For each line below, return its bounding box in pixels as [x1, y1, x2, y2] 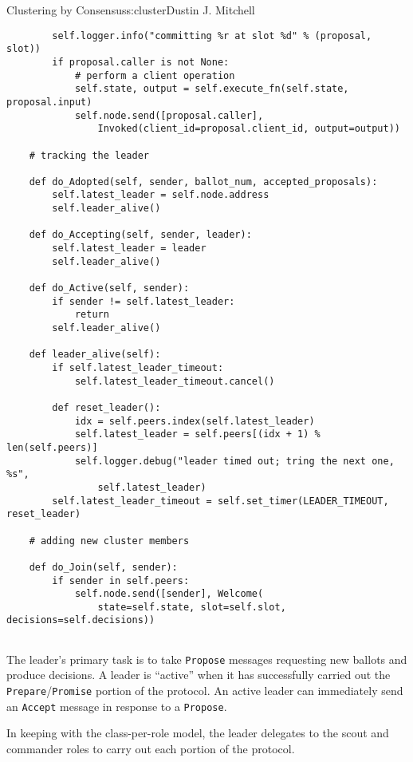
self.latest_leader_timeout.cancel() [74, 375, 275, 387]
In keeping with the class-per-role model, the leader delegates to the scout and [6, 724, 389, 741]
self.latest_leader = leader [52, 243, 206, 255]
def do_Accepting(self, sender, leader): [29, 229, 252, 241]
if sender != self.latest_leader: [52, 295, 235, 307]
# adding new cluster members [29, 535, 190, 547]
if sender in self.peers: [52, 574, 190, 586]
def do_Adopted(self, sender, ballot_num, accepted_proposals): [29, 176, 378, 188]
